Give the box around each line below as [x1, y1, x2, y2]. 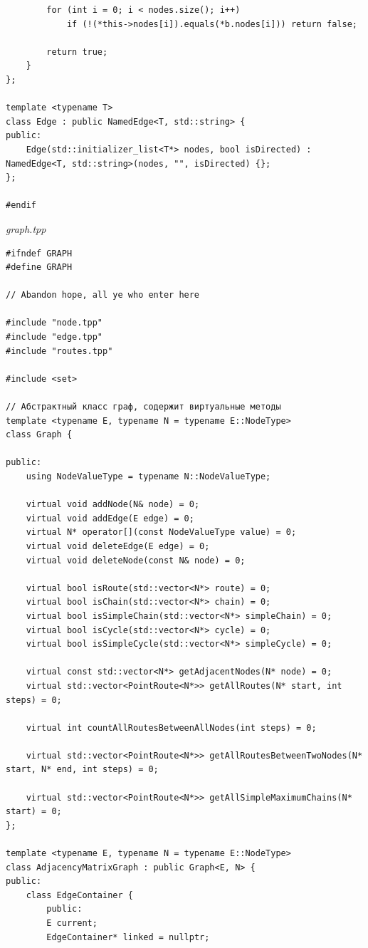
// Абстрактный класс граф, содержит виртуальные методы [6, 402, 281, 412]
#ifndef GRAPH [6, 248, 73, 259]
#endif [6, 200, 36, 211]
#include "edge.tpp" [6, 332, 103, 343]
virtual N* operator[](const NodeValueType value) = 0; [26, 527, 297, 538]
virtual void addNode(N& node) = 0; [26, 499, 200, 510]
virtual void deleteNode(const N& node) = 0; [26, 555, 246, 566]
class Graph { [6, 429, 73, 440]
